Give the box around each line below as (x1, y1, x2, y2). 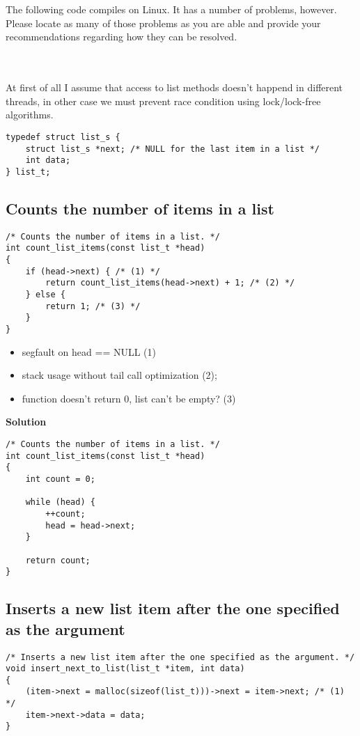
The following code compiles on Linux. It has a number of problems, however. (6, 2, 337, 17)
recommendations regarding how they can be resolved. (6, 29, 237, 44)
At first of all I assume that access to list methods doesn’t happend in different (6, 80, 343, 95)
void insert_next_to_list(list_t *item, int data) (6, 664, 245, 674)
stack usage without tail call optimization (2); (22, 368, 217, 382)
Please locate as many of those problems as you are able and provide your (6, 15, 321, 30)
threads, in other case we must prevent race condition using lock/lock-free (6, 93, 321, 108)
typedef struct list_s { (6, 132, 120, 142)
